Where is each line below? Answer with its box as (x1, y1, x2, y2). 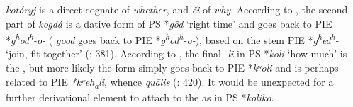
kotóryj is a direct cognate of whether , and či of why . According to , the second (6, 2, 348, 16)
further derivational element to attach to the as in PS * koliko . (6, 89, 274, 104)
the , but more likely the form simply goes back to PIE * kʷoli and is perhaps (6, 60, 339, 75)
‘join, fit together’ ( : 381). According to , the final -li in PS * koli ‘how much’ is (6, 46, 347, 61)
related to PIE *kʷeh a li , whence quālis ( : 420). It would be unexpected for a (6, 74, 334, 91)
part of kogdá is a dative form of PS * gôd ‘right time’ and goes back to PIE (6, 16, 332, 30)
